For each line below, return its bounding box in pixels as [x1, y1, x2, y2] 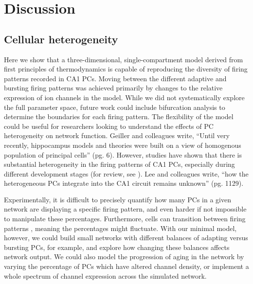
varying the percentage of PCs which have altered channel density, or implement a [4, 261, 249, 271]
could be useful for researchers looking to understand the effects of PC [4, 121, 214, 131]
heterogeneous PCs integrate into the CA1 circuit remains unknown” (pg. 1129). [4, 178, 244, 188]
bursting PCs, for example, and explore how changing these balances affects [4, 242, 230, 252]
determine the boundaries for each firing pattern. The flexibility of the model [4, 111, 234, 122]
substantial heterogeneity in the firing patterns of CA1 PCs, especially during [4, 159, 235, 169]
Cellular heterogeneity [4, 31, 118, 46]
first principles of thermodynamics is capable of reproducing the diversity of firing [4, 64, 248, 74]
